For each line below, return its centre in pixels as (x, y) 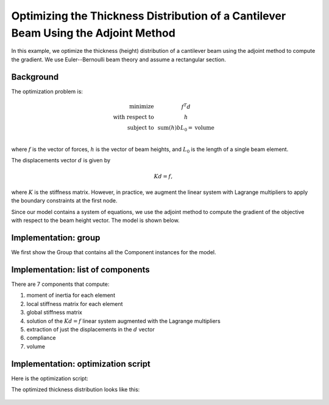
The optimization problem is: (47, 91)
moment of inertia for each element (71, 296)
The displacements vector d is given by (61, 161)
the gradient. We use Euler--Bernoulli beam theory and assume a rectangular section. (119, 59)
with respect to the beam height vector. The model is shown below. (95, 220)
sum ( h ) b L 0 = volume (186, 129)
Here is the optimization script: (50, 378)
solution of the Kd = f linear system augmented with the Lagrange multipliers (123, 321)
